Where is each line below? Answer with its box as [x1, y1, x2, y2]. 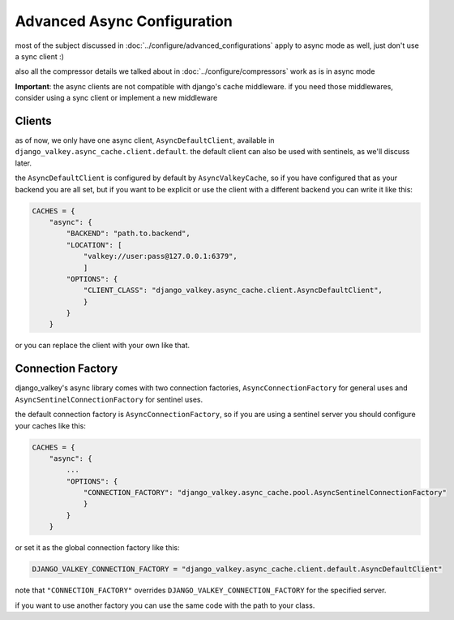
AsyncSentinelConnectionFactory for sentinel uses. [15, 394, 203, 404]
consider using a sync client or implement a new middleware [15, 93, 218, 103]
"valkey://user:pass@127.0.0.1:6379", [83, 252, 238, 261]
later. [15, 158, 32, 168]
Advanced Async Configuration [15, 12, 233, 30]
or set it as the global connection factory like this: [15, 543, 180, 553]
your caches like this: [15, 420, 87, 430]
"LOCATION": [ [66, 240, 122, 249]
